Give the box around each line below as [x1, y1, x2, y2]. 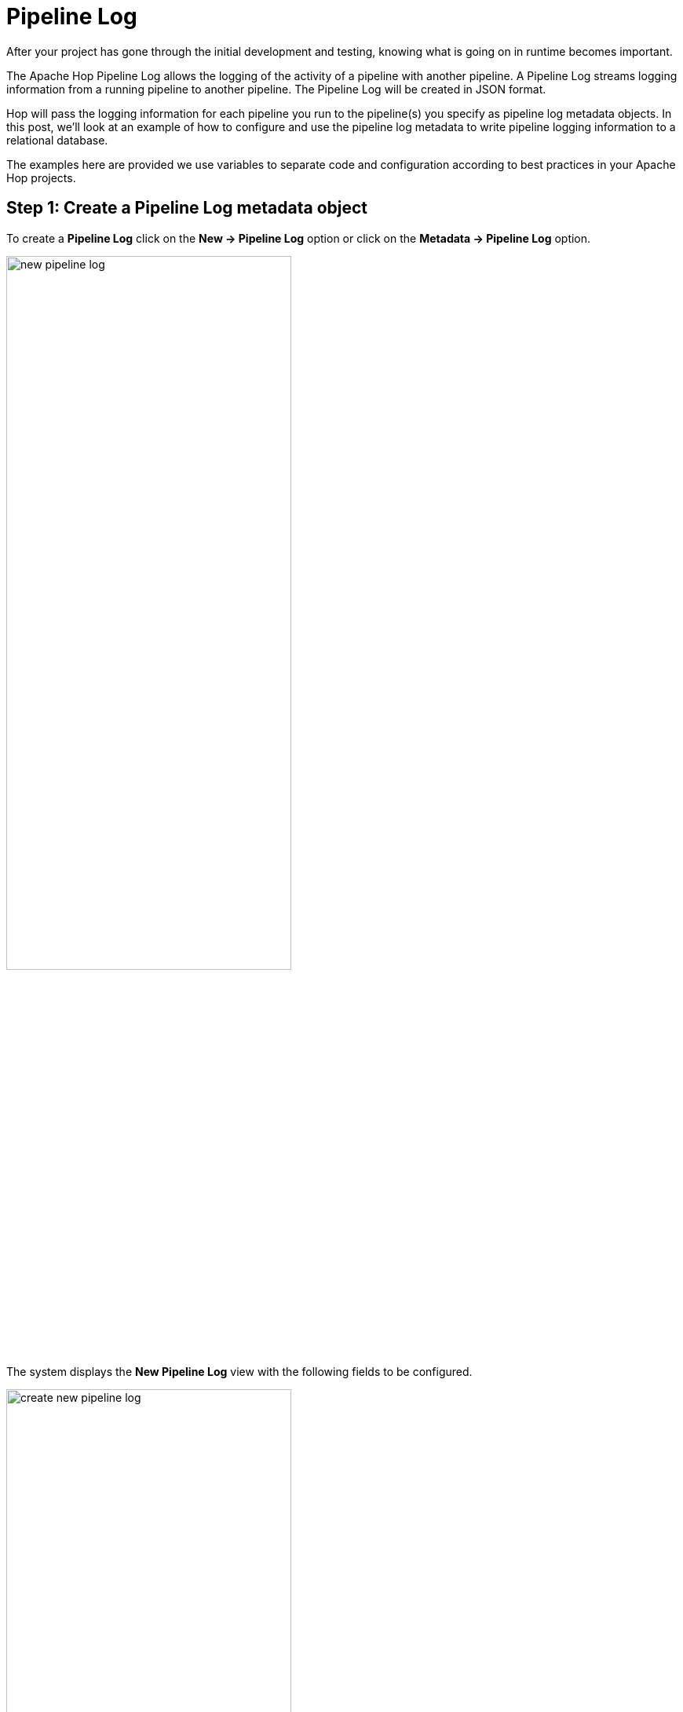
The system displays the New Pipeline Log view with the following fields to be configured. [6, 1365, 473, 1379]
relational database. [6, 133, 108, 147]
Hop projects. [6, 170, 76, 185]
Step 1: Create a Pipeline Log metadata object [6, 198, 368, 218]
